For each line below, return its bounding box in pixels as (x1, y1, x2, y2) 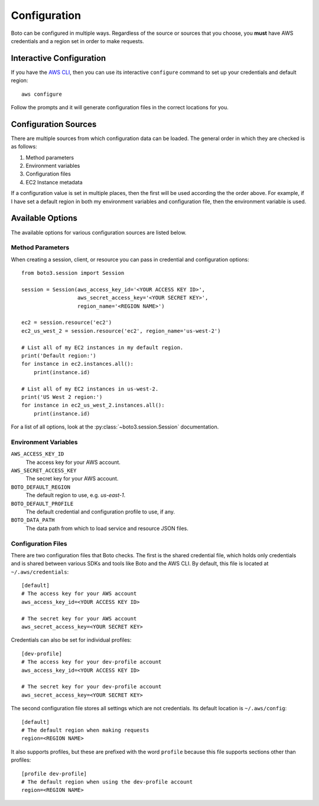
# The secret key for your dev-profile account (21, 683, 162, 690)
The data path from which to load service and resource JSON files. (25, 525, 189, 532)
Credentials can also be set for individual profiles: (11, 636, 132, 643)
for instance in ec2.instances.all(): (21, 360, 134, 368)
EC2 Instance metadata (25, 178, 83, 186)
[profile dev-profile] (21, 770, 87, 777)
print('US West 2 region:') (21, 394, 103, 400)
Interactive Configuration (11, 53, 106, 63)
